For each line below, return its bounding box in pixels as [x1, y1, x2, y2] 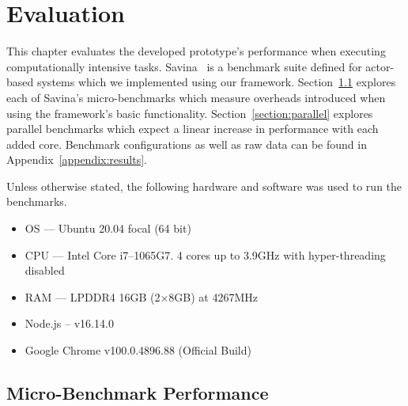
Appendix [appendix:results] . [6, 151, 147, 168]
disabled [25, 262, 65, 279]
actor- [365, 58, 395, 74]
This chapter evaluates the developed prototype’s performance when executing [6, 43, 386, 59]
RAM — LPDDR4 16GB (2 [25, 288, 161, 305]
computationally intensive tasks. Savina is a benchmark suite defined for [6, 58, 362, 74]
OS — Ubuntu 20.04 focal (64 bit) [25, 220, 191, 237]
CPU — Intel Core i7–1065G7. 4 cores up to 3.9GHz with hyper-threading [25, 246, 386, 263]
